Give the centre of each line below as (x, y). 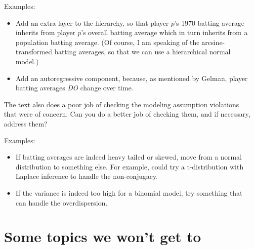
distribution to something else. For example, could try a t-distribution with (129, 166)
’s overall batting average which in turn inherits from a (164, 32)
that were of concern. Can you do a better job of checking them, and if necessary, (127, 114)
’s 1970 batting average (209, 22)
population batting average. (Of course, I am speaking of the (107, 42)
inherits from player (45, 32)
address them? (26, 123)
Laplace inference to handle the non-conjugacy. (87, 176)
